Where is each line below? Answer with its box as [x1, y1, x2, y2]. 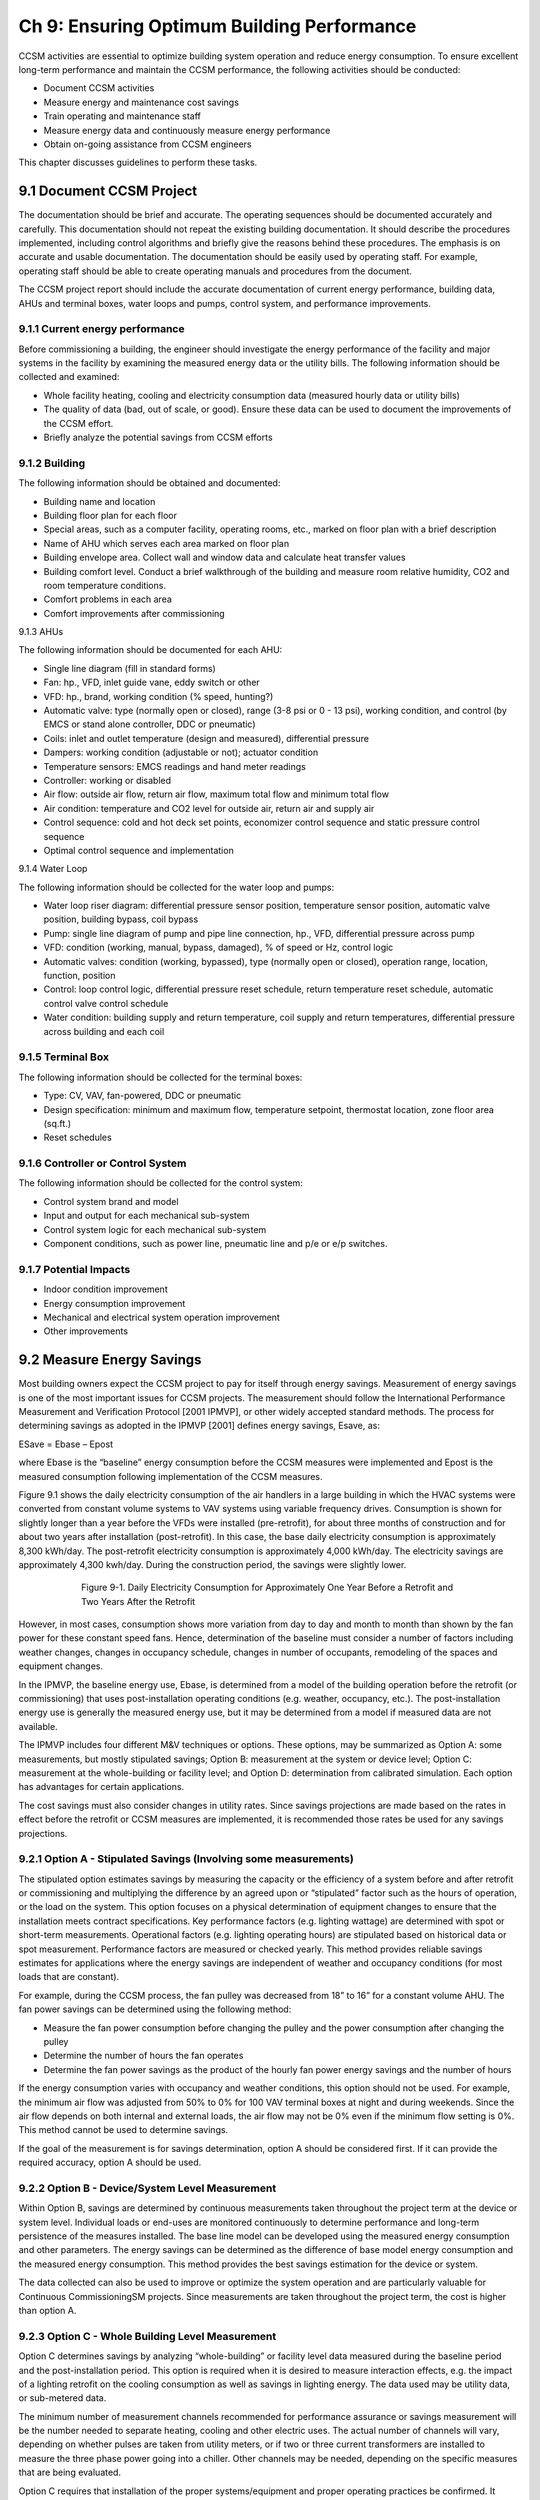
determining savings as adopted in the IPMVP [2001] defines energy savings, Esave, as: [18, 1420, 380, 1432]
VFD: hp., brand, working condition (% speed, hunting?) [43, 690, 274, 702]
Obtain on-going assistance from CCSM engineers [43, 138, 252, 150]
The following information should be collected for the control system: [18, 1177, 304, 1189]
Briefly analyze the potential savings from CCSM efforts [43, 431, 274, 444]
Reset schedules [43, 1131, 112, 1144]
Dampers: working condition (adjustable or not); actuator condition [43, 746, 319, 759]
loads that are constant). [18, 1971, 120, 1983]
